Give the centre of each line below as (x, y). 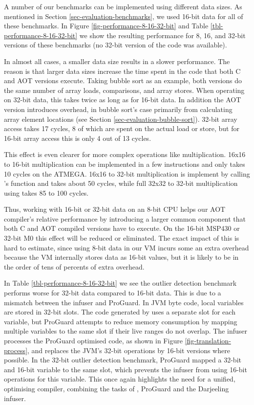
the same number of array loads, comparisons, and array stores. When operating (124, 90)
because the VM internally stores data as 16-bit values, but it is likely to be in (121, 257)
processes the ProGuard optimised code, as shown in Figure (93, 340)
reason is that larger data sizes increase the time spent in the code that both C (122, 71)
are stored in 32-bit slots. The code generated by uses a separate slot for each (120, 312)
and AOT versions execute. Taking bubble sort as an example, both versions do (123, 80)
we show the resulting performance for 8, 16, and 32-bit (162, 35)
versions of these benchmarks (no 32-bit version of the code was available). (116, 45)
